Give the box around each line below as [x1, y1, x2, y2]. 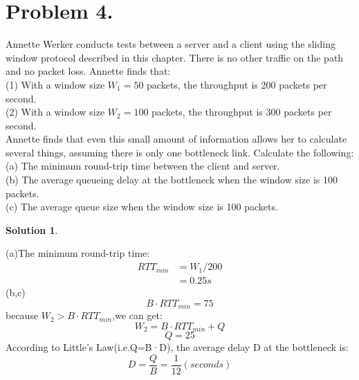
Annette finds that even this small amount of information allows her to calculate [6, 132, 347, 146]
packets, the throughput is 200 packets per [147, 77, 327, 91]
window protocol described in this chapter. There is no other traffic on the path [6, 50, 344, 64]
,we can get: [112, 308, 163, 323]
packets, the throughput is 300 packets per [151, 105, 332, 119]
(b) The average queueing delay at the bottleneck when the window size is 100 [6, 172, 338, 187]
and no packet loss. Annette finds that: [6, 64, 171, 78]
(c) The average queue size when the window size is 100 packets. [6, 199, 278, 214]
